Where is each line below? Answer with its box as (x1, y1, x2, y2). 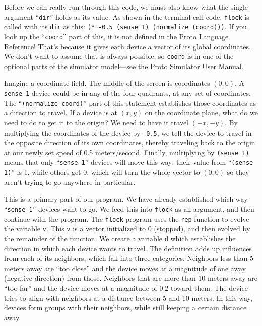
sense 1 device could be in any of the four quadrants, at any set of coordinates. (4, 88, 251, 98)
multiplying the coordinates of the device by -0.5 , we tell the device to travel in (4, 127, 252, 138)
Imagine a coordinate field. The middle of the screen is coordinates (4, 78, 210, 88)
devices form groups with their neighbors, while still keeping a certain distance (4, 302, 247, 313)
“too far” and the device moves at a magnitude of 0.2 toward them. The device (4, 282, 248, 293)
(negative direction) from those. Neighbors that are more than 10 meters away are (4, 273, 257, 283)
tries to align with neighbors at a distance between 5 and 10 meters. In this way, (4, 292, 252, 303)
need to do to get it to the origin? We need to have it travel (4, 117, 188, 127)
